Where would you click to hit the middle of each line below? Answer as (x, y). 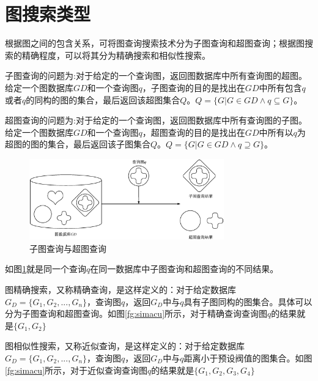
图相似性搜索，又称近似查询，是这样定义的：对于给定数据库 (125, 346)
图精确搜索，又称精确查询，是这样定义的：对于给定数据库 (120, 289)
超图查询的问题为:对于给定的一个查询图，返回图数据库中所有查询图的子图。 (156, 120)
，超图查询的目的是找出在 (194, 132)
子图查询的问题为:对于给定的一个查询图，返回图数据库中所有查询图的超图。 (156, 76)
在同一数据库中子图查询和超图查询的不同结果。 (184, 269)
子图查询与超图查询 (68, 248)
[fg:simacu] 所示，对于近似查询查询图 (76, 370)
